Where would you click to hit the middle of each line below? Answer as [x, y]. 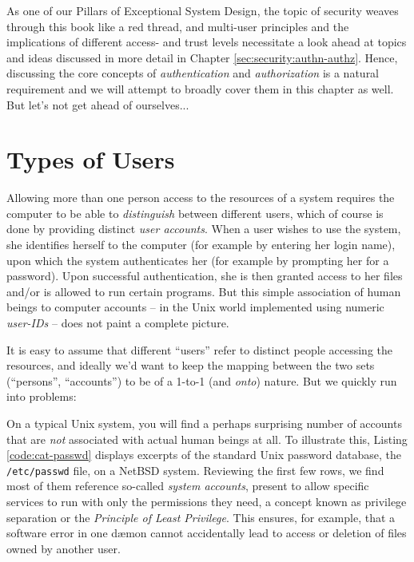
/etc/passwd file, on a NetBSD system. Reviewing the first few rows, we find [195, 470]
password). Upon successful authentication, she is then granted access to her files [205, 276]
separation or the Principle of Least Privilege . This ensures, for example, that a [201, 517]
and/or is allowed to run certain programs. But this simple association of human [204, 291]
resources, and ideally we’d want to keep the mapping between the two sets [191, 365]
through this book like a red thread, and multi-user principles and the [178, 26]
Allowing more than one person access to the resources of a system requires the [201, 198]
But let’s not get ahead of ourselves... [98, 104]
